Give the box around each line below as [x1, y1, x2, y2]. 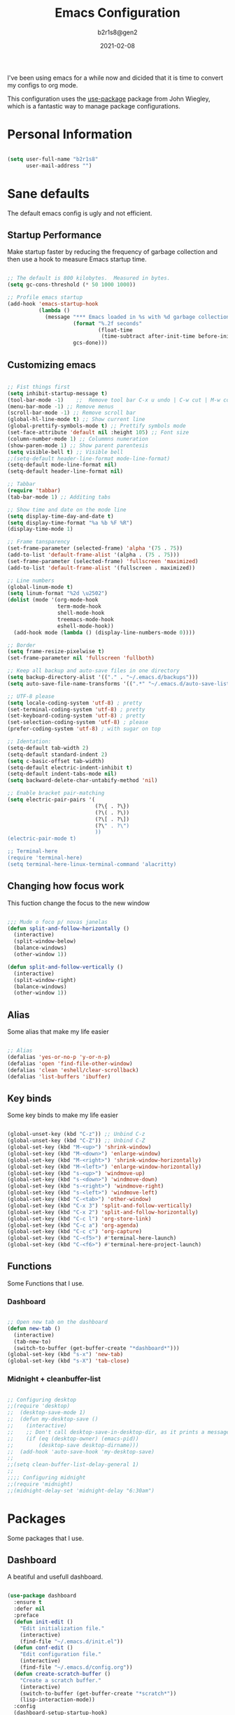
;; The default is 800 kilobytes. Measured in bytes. [7, 275, 171, 282]
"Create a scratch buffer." [20, 1677, 101, 1684]
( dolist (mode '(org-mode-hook [7, 597, 99, 604]
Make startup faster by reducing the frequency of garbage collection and [7, 248, 218, 256]
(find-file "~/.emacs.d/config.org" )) [20, 1664, 133, 1671]
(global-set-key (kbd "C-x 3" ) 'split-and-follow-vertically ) [7, 1202, 192, 1209]
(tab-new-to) [13, 1338, 52, 1345]
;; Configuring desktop [7, 1396, 77, 1403]
